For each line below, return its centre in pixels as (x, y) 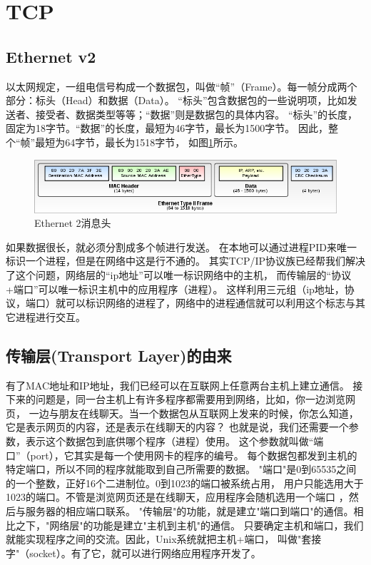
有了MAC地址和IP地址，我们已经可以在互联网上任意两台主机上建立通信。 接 (184, 385)
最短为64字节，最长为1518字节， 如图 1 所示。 (139, 142)
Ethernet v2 (51, 56)
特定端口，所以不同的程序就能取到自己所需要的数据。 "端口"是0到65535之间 (181, 469)
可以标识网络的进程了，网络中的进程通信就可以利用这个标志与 (210, 303)
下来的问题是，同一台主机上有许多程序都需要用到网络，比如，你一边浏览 (176, 399)
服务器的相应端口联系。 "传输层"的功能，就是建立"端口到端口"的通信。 (189, 510)
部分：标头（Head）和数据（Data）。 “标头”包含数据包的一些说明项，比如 (177, 100)
